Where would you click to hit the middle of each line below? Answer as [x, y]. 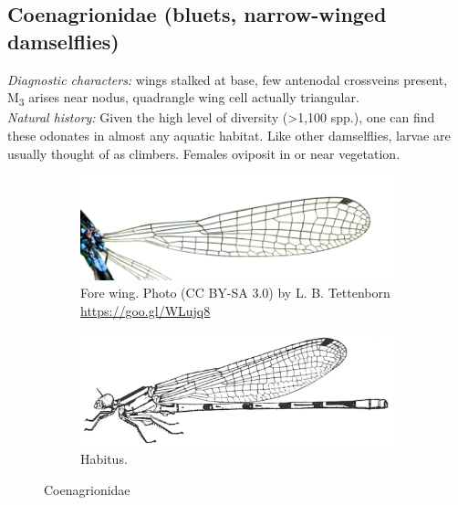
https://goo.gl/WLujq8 [146, 310]
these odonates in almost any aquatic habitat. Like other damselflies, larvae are [229, 135]
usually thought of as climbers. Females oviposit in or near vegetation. [204, 153]
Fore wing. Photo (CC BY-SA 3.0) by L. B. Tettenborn [235, 293]
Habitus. [104, 459]
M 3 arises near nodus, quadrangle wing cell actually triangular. [183, 98]
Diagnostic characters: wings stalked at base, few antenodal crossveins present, [228, 79]
